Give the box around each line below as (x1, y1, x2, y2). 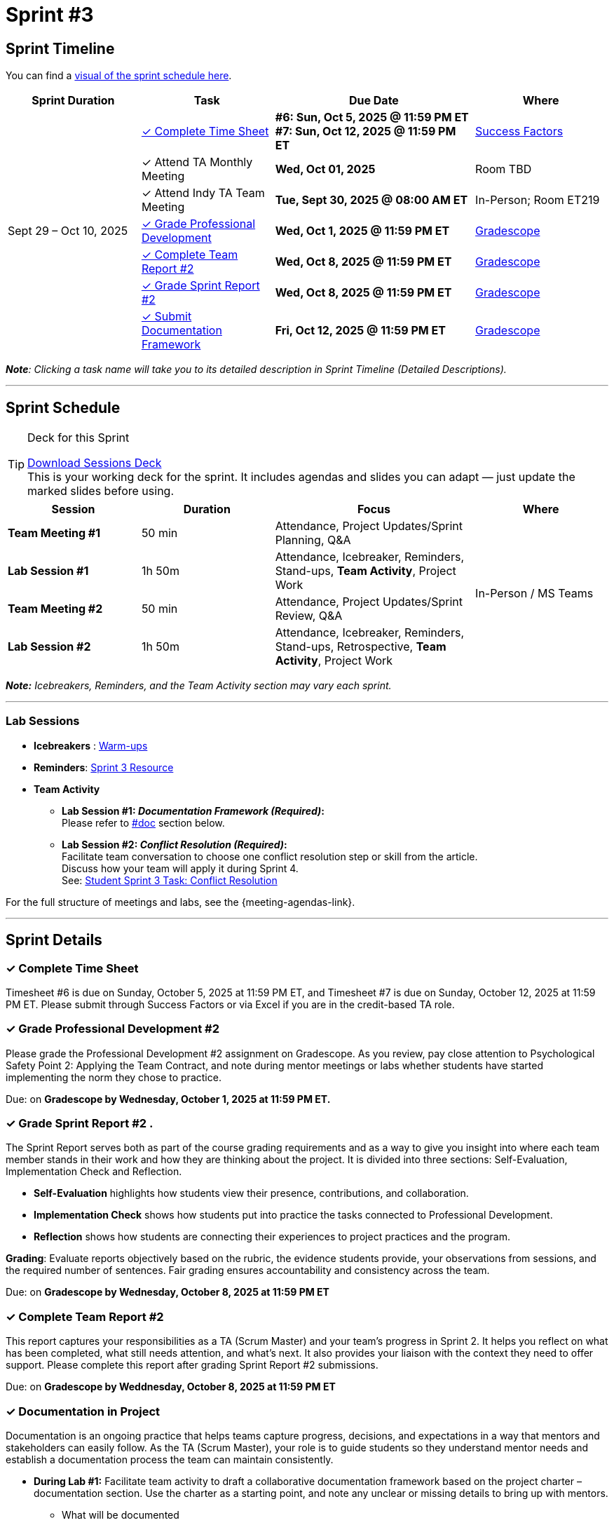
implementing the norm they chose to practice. (6, 1071, 221, 1083)
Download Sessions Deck (27, 456, 162, 470)
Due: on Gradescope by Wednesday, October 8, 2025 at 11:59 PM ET (6, 1286, 329, 1299)
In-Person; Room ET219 (475, 193, 600, 208)
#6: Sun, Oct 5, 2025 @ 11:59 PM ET (275, 110, 469, 125)
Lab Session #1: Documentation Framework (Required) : (62, 804, 325, 817)
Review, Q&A (275, 609, 343, 623)
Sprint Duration (32, 93, 115, 108)
